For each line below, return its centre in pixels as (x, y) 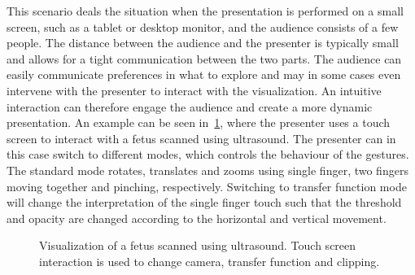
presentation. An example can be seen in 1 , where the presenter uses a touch (199, 122)
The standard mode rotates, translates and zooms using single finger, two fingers (207, 170)
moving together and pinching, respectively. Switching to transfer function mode (207, 186)
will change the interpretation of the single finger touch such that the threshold (204, 202)
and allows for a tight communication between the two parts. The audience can (204, 58)
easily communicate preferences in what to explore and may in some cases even (204, 74)
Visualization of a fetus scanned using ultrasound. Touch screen (198, 245)
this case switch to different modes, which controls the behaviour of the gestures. (208, 154)
